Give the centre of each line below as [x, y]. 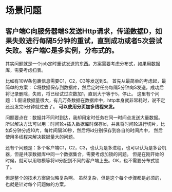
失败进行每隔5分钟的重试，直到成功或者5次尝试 [87, 41]
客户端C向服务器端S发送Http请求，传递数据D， [80, 31]
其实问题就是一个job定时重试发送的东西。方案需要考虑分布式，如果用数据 [83, 64]
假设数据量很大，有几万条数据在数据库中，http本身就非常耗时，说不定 [91, 100]
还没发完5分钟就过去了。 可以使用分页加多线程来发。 [61, 107]
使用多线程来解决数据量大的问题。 [41, 137]
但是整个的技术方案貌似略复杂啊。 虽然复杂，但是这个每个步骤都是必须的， [85, 178]
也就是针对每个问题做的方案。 [37, 184]
